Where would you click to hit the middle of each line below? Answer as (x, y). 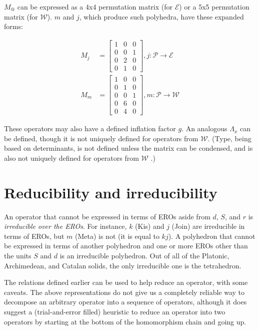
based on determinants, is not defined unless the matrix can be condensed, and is (128, 148)
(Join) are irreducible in (208, 226)
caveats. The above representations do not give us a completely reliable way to (124, 292)
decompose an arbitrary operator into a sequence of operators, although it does (125, 302)
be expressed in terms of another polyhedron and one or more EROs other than (126, 246)
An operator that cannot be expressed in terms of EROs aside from (107, 216)
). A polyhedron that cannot (212, 236)
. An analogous (204, 128)
